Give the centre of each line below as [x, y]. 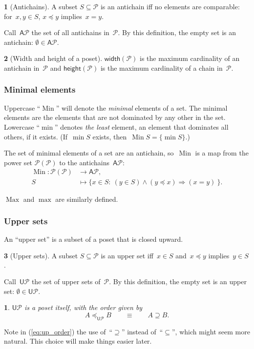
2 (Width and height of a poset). [53, 58]
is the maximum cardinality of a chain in [161, 68]
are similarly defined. [87, 199]
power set [18, 162]
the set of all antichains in [70, 32]
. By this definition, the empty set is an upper [178, 281]
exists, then [110, 136]
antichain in [22, 68]
